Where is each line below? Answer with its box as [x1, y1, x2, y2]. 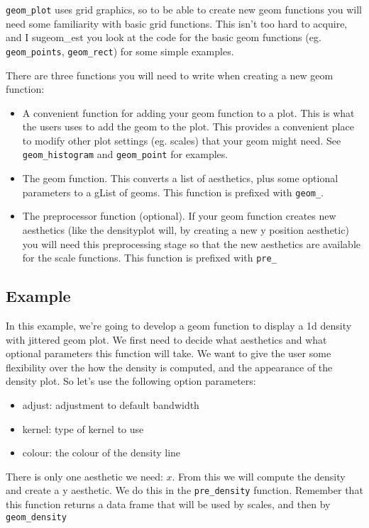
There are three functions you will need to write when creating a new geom [6, 67, 334, 82]
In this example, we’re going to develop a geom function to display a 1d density [6, 318, 352, 333]
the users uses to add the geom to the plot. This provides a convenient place [22, 119, 354, 134]
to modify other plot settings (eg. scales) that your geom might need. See [22, 133, 341, 147]
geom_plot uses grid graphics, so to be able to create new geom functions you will [6, 2, 363, 16]
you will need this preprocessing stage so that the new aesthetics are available [22, 236, 361, 251]
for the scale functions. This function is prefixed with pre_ [22, 250, 277, 265]
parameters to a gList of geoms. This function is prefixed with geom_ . [22, 184, 324, 199]
